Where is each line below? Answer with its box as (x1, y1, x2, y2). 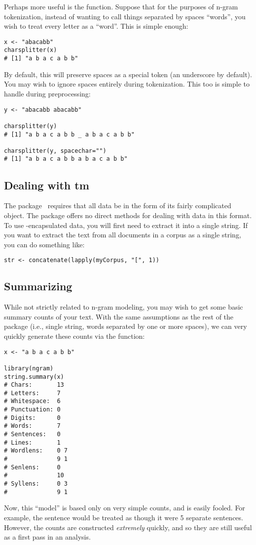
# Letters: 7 (4, 389, 61, 397)
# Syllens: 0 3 (4, 480, 68, 488)
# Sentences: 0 (4, 431, 61, 438)
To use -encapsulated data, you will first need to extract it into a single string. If (4, 220, 248, 230)
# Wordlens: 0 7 (4, 447, 68, 454)
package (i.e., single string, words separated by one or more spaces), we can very (4, 321, 247, 331)
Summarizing (4, 278, 73, 294)
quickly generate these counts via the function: (4, 330, 145, 341)
